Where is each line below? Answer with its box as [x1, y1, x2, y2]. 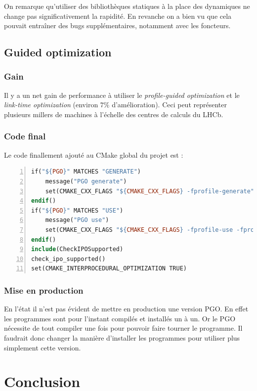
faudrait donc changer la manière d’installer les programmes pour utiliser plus [4, 332, 240, 343]
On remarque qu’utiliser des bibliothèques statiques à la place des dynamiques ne [4, 1, 250, 11]
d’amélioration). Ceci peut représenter [112, 99, 227, 110]
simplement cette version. [4, 342, 81, 352]
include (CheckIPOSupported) [31, 246, 124, 253]
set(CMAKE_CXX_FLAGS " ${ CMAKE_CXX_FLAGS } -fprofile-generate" [45, 187, 255, 195]
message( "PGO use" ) [45, 217, 109, 224]
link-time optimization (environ [4, 99, 98, 110]
